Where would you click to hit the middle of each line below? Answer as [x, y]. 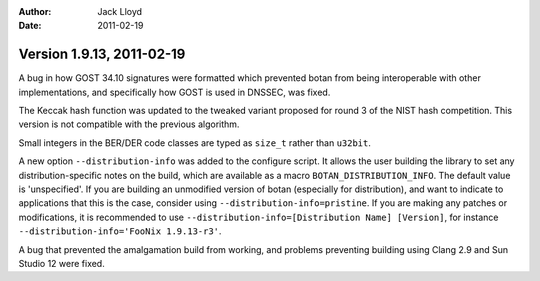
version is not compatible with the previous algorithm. [129, 124]
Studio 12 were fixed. [61, 263]
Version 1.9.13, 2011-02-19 [102, 54]
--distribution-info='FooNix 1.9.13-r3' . [120, 231]
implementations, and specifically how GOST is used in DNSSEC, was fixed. [174, 92]
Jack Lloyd [120, 11]
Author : [35, 11]
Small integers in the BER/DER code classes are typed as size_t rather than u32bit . [195, 142]
